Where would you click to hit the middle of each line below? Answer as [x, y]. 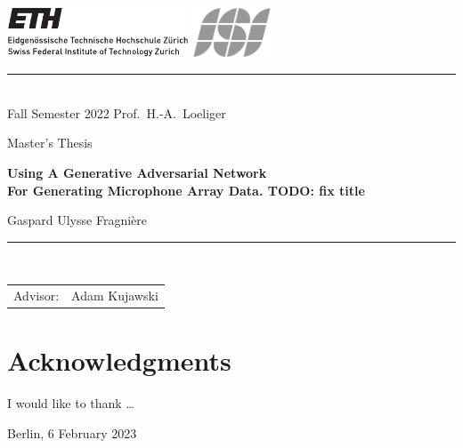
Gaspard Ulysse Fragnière [77, 220]
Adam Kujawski [115, 296]
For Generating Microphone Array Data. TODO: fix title [186, 190]
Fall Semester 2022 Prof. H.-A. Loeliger [117, 112]
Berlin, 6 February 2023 [72, 433]
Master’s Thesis [50, 143]
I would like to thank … [71, 403]
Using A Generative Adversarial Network [137, 173]
